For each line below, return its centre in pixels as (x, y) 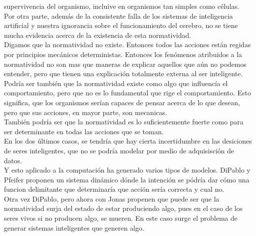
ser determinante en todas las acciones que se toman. (84, 131)
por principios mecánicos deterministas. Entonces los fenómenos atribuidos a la (123, 54)
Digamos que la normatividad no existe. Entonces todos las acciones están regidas (128, 44)
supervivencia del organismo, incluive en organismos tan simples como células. (122, 6)
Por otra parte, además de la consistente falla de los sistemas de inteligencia (119, 15)
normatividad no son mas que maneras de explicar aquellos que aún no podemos (125, 64)
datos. (13, 160)
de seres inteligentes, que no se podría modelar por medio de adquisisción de (119, 150)
